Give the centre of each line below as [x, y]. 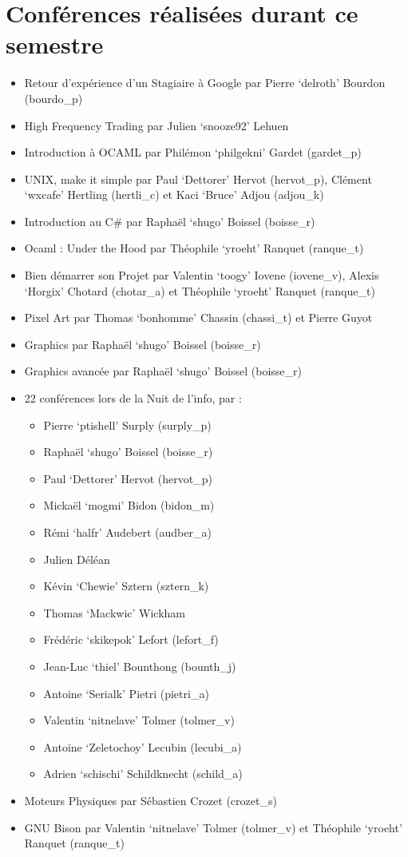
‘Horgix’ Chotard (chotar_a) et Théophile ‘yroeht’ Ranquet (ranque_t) [200, 290]
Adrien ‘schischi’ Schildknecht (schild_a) [143, 774]
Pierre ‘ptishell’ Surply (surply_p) [127, 425]
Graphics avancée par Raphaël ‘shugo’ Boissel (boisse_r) [163, 371]
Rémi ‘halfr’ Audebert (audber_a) [127, 532]
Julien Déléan [77, 559]
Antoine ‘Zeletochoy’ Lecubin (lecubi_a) [143, 746]
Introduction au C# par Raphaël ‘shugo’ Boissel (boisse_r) [170, 221]
